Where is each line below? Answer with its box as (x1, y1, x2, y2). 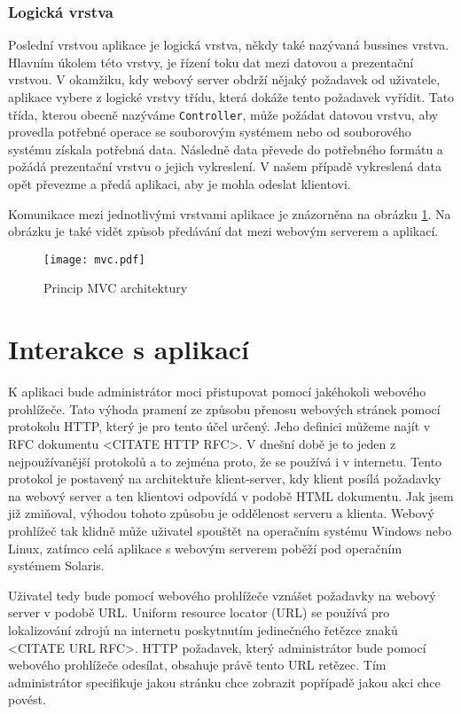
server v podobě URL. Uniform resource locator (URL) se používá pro (8, 603, 390, 622)
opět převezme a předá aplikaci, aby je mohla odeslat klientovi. (8, 175, 351, 193)
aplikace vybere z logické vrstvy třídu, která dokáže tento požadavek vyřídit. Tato (8, 88, 455, 106)
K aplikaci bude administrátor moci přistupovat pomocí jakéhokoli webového (8, 382, 426, 401)
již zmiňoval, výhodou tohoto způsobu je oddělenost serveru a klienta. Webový (8, 504, 435, 522)
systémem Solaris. (8, 556, 105, 575)
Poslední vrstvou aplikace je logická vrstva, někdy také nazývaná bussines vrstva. (8, 35, 449, 54)
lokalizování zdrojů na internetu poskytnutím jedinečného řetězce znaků (8, 620, 398, 639)
